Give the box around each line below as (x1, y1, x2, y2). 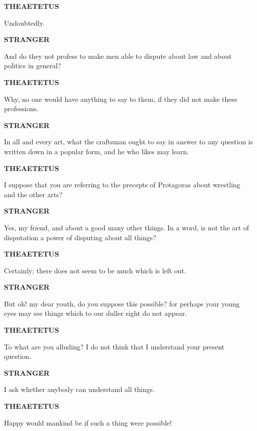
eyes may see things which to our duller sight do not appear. (4, 308, 187, 318)
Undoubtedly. (4, 17, 45, 28)
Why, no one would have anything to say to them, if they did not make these (4, 93, 238, 104)
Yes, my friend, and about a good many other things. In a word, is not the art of (4, 222, 249, 232)
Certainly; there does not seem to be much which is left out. (4, 265, 186, 275)
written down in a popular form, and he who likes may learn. (4, 146, 189, 156)
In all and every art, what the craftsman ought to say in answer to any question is (4, 136, 253, 147)
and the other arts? (4, 189, 62, 199)
